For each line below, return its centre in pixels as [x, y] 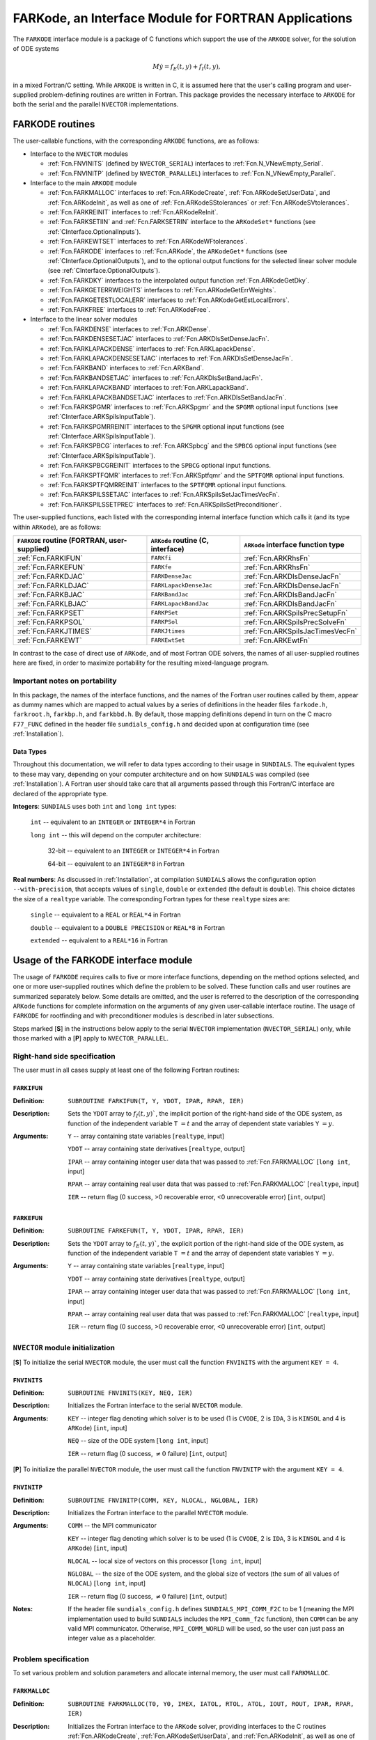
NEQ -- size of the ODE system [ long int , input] [138, 1441]
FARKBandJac [170, 595]
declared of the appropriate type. [60, 793]
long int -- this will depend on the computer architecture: [116, 835]
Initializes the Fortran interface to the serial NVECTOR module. [155, 1405]
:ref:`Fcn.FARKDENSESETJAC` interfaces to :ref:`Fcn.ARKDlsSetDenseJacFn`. [158, 339]
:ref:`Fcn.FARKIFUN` [50, 558]
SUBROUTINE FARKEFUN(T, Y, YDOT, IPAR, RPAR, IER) [156, 1231]
